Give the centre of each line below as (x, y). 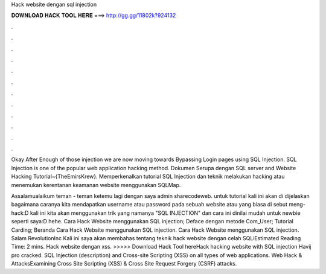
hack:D (20, 213)
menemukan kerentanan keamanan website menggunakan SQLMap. (96, 185)
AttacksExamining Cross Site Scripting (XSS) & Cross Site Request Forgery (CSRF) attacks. (124, 264)
